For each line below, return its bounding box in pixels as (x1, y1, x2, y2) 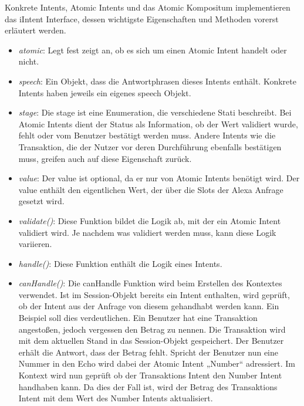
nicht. (18, 55, 39, 67)
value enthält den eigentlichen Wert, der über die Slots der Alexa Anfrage (18, 183, 283, 195)
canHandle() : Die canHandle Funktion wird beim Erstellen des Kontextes (18, 277, 282, 289)
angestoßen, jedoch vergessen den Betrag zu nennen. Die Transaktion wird (18, 323, 286, 335)
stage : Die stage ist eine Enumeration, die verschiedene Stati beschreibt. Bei (18, 106, 292, 119)
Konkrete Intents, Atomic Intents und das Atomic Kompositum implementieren (5, 1, 291, 13)
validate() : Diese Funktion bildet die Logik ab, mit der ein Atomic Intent (18, 214, 281, 226)
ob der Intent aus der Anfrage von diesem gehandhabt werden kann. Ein (18, 300, 279, 312)
